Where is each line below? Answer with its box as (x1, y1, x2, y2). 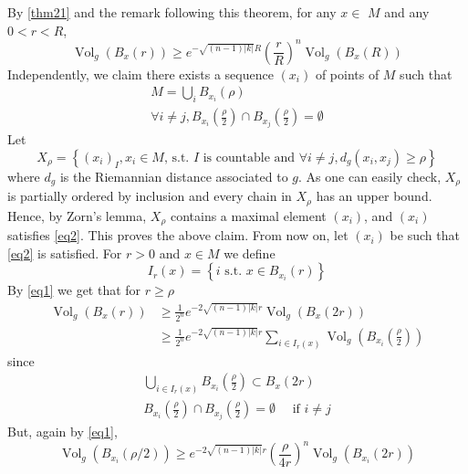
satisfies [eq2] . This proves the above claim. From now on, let (7, 226, 348, 245)
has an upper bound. (316, 186, 432, 205)
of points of (315, 64, 380, 83)
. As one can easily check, (298, 166, 442, 185)
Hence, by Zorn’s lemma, (7, 205, 147, 225)
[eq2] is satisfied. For (7, 243, 122, 262)
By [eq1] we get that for (7, 280, 141, 300)
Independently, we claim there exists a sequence (7, 64, 274, 83)
